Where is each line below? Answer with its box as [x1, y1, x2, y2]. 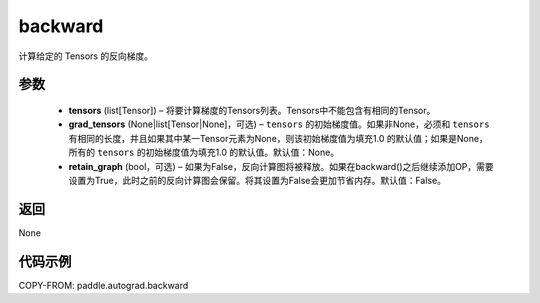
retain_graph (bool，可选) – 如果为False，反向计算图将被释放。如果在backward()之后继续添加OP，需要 [68, 160, 494, 172]
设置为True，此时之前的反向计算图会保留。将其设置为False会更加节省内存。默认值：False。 [68, 174, 447, 186]
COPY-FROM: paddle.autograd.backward [18, 279, 189, 291]
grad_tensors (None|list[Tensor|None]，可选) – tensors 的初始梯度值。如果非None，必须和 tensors [68, 118, 490, 130]
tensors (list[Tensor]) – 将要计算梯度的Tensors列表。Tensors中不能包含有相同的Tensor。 [68, 104, 436, 116]
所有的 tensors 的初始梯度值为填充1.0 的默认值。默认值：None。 [68, 146, 340, 159]
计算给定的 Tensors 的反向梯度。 [18, 50, 154, 62]
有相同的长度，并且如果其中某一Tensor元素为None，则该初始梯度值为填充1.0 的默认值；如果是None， [68, 132, 489, 144]
